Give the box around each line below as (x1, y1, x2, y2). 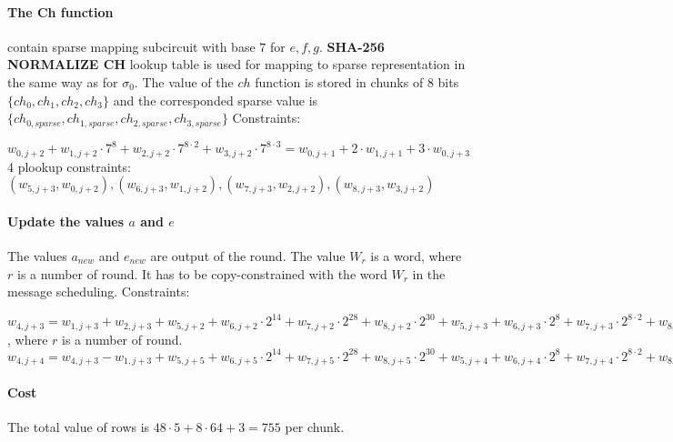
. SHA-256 (318, 36, 385, 55)
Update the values (7, 211, 125, 230)
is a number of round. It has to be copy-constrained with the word (16, 264, 387, 283)
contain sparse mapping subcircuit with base (7, 36, 256, 55)
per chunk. (285, 417, 345, 437)
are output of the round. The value (150, 246, 346, 265)
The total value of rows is (7, 417, 150, 437)
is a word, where (370, 246, 462, 265)
